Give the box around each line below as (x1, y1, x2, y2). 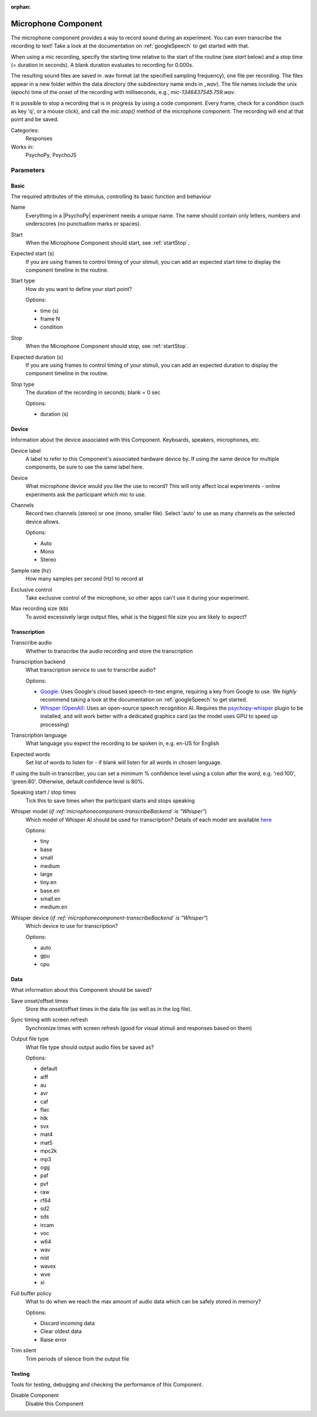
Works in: (11, 143, 34, 150)
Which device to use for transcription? (25, 923, 118, 930)
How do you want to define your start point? (25, 285, 132, 292)
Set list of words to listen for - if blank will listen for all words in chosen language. (25, 759, 222, 766)
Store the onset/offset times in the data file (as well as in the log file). (25, 1005, 192, 1012)
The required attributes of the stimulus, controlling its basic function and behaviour (11, 193, 211, 200)
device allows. (25, 518, 60, 525)
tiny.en (40, 879, 57, 886)
